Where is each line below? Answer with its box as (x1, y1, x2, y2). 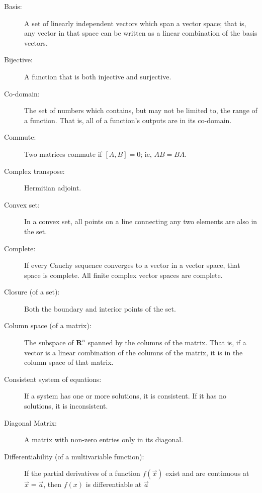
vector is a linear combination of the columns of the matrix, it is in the (24, 347, 243, 357)
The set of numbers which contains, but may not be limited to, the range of (24, 105, 257, 116)
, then (43, 479, 62, 489)
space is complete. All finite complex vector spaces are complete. (24, 269, 223, 280)
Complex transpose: (4, 165, 65, 176)
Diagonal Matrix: (4, 417, 57, 428)
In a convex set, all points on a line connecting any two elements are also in (24, 216, 257, 227)
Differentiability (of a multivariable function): (4, 451, 144, 461)
